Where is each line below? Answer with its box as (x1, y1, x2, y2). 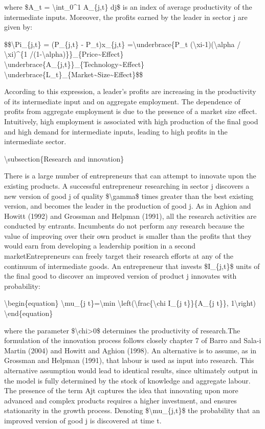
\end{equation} (4, 308, 53, 319)
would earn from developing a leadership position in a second (4, 240, 196, 251)
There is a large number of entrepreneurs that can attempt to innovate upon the (4, 170, 256, 181)
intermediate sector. (4, 136, 67, 147)
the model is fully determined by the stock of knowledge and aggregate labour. (4, 375, 251, 386)
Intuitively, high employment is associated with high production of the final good (4, 116, 258, 126)
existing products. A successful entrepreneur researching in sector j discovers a (4, 180, 250, 191)
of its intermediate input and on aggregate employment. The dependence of (4, 96, 240, 106)
